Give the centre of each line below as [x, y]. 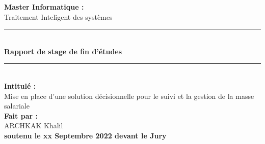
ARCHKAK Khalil [34, 125]
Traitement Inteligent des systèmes [58, 16]
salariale [17, 106]
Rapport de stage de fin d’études [63, 51]
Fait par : [21, 115]
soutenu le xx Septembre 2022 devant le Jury [85, 135]
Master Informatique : [44, 7]
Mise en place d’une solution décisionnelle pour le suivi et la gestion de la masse [129, 96]
